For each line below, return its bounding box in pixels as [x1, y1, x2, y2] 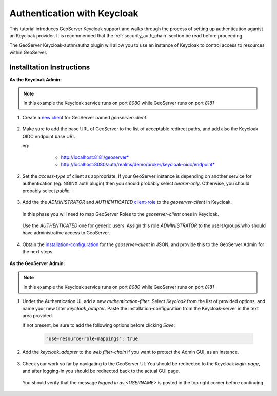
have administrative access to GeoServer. [22, 230, 110, 236]
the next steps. [22, 249, 54, 255]
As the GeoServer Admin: [9, 260, 65, 267]
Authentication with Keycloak [9, 8, 138, 19]
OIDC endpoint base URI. [22, 133, 75, 139]
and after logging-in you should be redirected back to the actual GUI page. [22, 368, 180, 374]
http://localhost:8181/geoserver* [61, 154, 129, 160]
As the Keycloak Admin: [9, 76, 62, 82]
